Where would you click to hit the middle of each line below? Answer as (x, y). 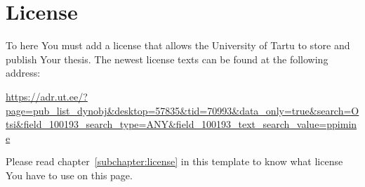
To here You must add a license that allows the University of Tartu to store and (178, 45)
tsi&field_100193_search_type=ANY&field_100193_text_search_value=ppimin (181, 124)
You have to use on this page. (69, 175)
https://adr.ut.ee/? (47, 96)
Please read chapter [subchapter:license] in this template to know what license (174, 161)
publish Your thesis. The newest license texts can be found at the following (167, 59)
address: (23, 73)
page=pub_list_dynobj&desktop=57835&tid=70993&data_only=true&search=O (182, 110)
